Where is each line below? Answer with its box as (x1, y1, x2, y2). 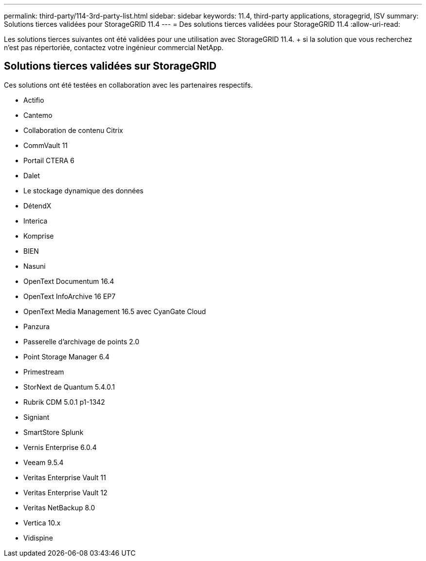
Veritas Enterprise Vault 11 (23, 473, 106, 482)
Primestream (23, 367, 64, 376)
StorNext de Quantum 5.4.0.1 (23, 382, 115, 391)
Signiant (23, 412, 50, 421)
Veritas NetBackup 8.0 (23, 503, 95, 512)
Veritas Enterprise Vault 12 (23, 488, 107, 497)
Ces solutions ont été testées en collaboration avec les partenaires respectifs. (4, 80, 253, 89)
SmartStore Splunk (23, 428, 84, 436)
